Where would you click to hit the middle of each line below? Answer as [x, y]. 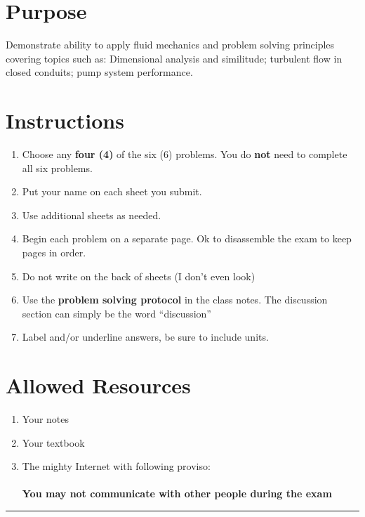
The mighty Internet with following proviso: [116, 466]
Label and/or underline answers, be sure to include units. [145, 337]
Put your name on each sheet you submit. [112, 191]
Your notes [46, 419]
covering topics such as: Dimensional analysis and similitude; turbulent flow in [174, 58]
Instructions [65, 120]
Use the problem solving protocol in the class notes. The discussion [175, 300]
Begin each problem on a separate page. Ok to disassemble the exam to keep [187, 238]
